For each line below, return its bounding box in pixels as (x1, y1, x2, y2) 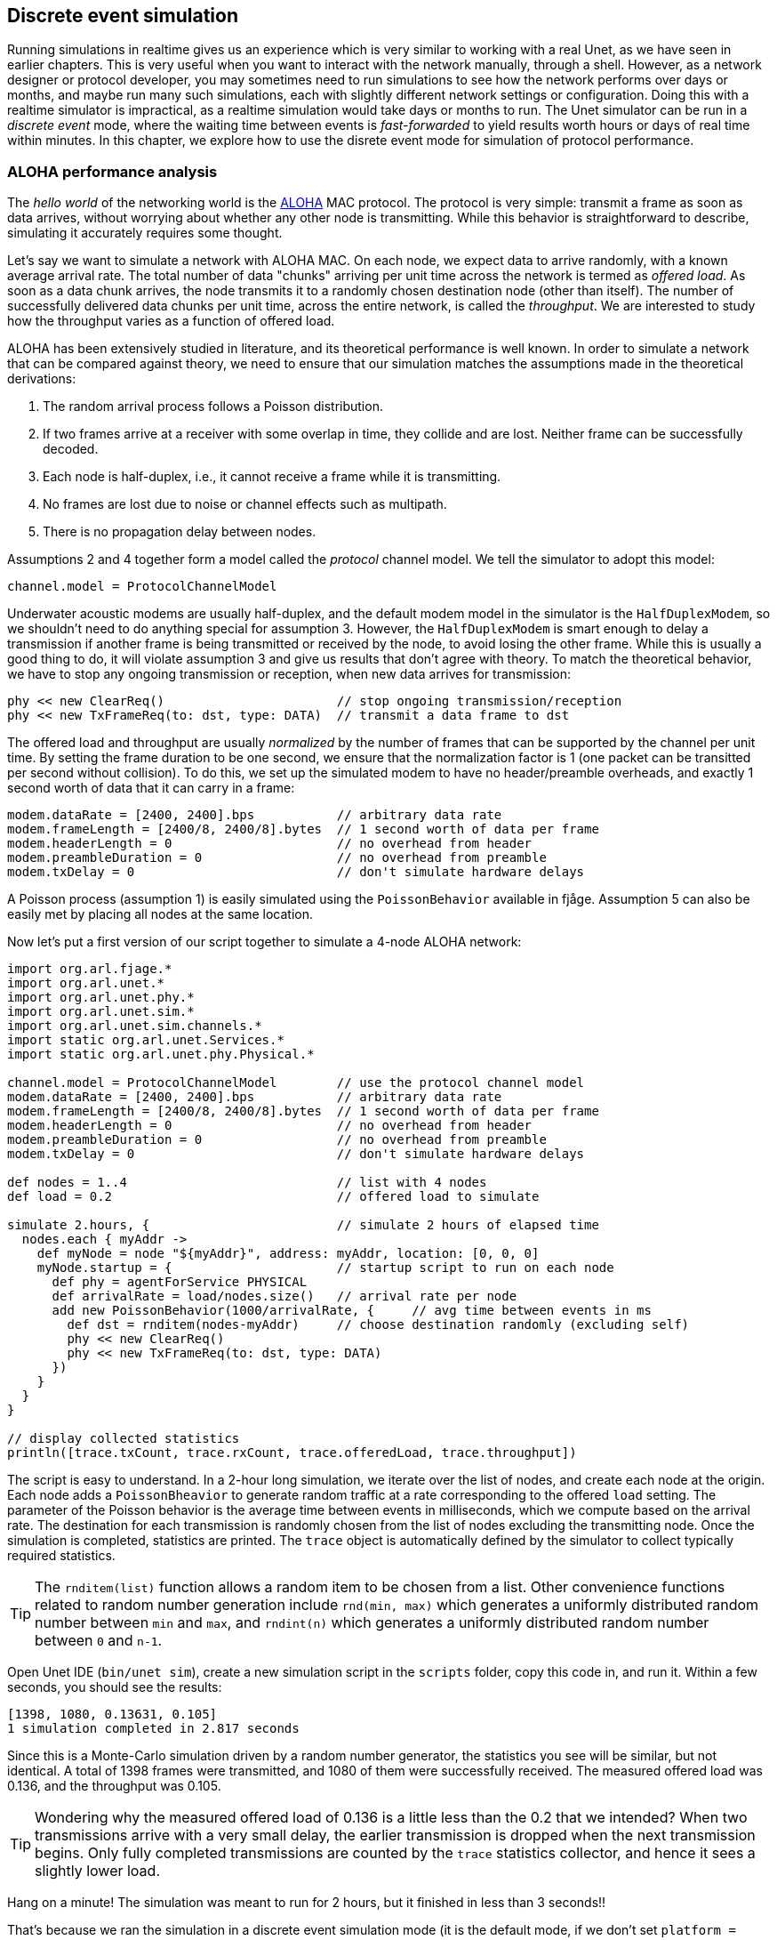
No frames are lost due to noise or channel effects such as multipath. (43, 496, 447, 512)
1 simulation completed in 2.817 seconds (7, 1721, 300, 1736)
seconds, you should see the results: (7, 1679, 222, 1695)
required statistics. (7, 1548, 116, 1564)
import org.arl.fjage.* (7, 962, 172, 977)
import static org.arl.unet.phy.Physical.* (7, 1047, 315, 1062)
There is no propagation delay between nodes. (43, 524, 316, 540)
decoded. (43, 441, 99, 457)
